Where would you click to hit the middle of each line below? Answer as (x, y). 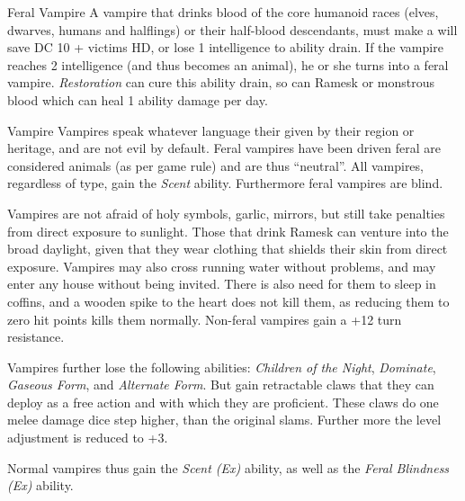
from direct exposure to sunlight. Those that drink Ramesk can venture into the (228, 231)
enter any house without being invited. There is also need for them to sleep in (222, 284)
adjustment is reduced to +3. (88, 438)
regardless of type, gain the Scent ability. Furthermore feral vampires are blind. (225, 183)
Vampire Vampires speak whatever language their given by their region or (211, 130)
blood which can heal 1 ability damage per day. (138, 99)
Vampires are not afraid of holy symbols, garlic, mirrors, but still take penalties (226, 213)
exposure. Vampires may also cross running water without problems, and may (222, 266)
